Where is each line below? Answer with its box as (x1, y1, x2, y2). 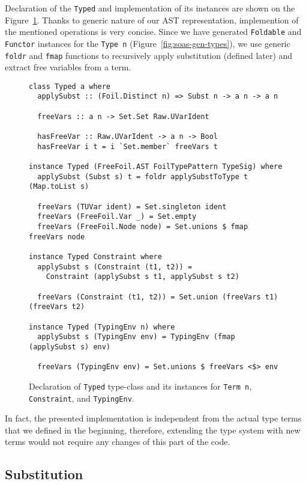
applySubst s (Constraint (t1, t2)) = (37, 262, 193, 271)
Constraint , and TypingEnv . (29, 391, 134, 404)
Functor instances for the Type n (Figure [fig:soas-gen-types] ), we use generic (5, 37, 290, 49)
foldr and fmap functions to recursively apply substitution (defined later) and (5, 49, 293, 61)
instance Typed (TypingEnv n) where (29, 322, 175, 331)
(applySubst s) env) (29, 342, 111, 351)
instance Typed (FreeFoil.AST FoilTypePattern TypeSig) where (29, 162, 283, 171)
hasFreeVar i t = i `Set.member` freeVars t (37, 142, 218, 151)
